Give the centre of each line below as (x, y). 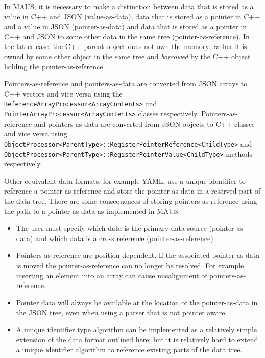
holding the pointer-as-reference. (55, 66)
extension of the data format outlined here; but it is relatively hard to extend (137, 339)
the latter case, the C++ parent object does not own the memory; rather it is (126, 46)
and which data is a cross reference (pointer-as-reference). (125, 238)
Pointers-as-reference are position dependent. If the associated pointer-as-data (138, 255)
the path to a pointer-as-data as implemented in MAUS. (92, 211)
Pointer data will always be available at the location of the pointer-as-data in (137, 302)
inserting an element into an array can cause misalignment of (112, 275)
